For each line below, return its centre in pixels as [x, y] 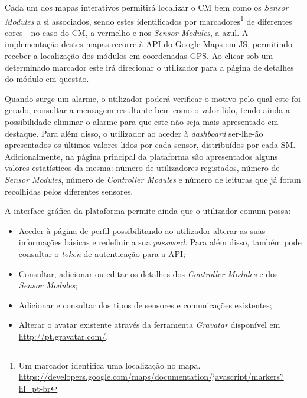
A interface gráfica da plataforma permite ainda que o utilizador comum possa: [148, 211]
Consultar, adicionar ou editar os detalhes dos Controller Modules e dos [148, 273]
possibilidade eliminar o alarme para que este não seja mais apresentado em [142, 121]
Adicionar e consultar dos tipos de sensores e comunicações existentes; [145, 305]
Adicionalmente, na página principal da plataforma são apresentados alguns [141, 156]
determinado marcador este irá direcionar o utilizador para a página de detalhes [149, 67]
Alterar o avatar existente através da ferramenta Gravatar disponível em [149, 325]
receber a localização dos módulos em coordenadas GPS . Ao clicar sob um [139, 56]
